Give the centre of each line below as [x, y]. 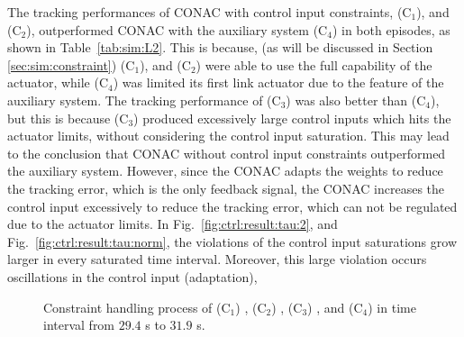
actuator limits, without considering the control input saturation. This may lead [228, 136]
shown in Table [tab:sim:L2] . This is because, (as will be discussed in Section [220, 47]
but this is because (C [68, 118]
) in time [392, 307]
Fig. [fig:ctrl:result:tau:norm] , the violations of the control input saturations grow [232, 241]
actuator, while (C [58, 82]
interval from [79, 325]
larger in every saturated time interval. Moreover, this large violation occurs [217, 259]
